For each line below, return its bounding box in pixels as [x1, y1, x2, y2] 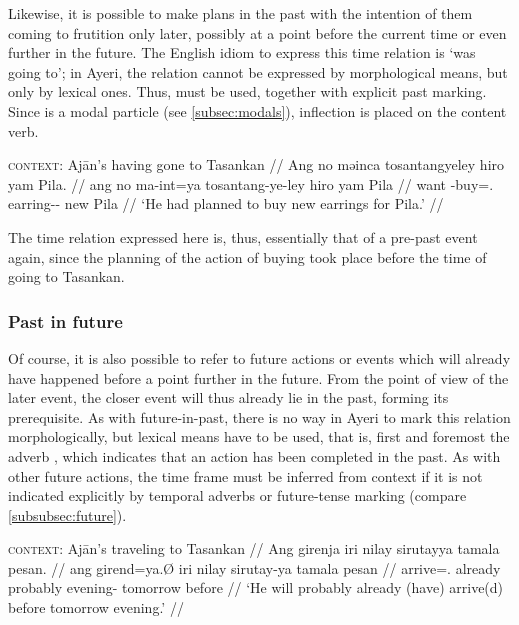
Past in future [8, 308, 123, 333]
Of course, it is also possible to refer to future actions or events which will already [8, 347, 511, 368]
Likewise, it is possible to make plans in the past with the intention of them [8, 3, 473, 23]
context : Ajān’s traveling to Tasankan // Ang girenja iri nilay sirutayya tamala [8, 538, 500, 559]
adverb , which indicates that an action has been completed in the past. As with [8, 445, 501, 466]
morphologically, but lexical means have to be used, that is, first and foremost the [8, 426, 510, 447]
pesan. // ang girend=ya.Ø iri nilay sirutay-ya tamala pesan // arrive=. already [8, 557, 501, 578]
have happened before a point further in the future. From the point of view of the [8, 367, 509, 388]
